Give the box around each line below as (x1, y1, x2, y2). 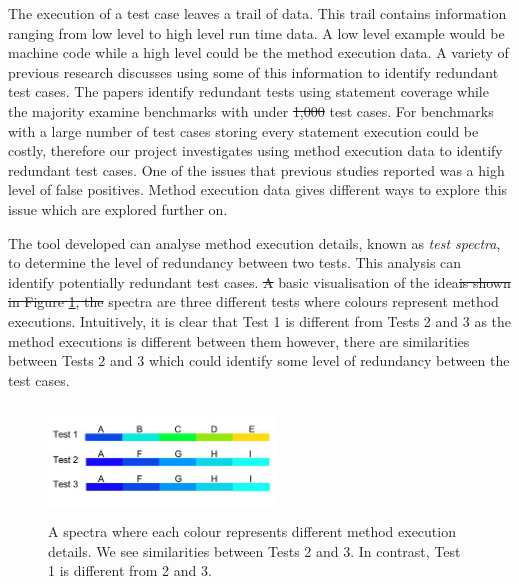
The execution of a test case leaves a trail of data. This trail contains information (8, 3, 507, 23)
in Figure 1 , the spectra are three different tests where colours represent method (8, 291, 499, 312)
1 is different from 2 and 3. (48, 560, 212, 581)
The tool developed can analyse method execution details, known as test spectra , (8, 232, 501, 253)
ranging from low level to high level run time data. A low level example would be (8, 22, 505, 43)
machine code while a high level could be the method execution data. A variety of (8, 42, 509, 63)
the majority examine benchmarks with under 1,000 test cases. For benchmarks (8, 100, 494, 121)
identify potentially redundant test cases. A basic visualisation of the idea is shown (8, 271, 511, 292)
